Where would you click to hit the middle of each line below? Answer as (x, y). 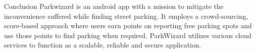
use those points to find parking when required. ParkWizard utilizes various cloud (128, 35)
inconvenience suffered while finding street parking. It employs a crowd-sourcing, (126, 16)
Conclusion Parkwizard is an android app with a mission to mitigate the (114, 6)
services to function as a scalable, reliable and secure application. (102, 45)
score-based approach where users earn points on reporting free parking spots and (128, 26)
